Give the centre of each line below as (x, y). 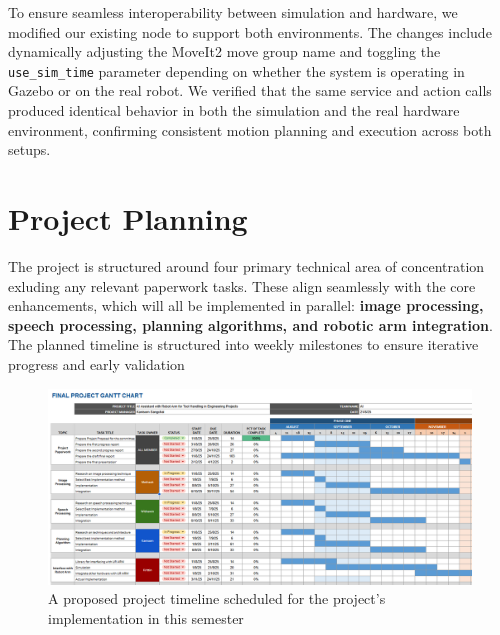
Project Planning (128, 218)
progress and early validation (96, 363)
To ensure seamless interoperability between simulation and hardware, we (233, 12)
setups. (29, 149)
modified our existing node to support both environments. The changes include (250, 31)
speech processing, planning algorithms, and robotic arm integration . (250, 324)
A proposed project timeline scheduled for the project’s (217, 598)
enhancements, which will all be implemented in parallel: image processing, (246, 305)
